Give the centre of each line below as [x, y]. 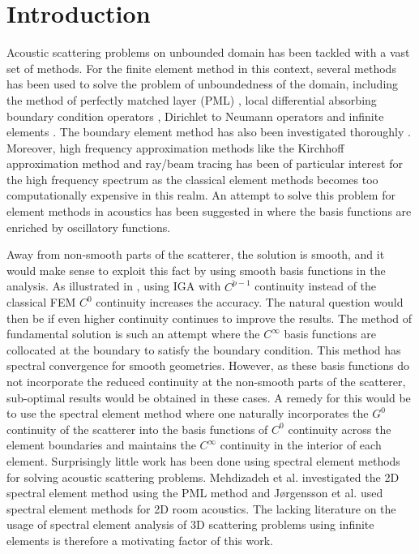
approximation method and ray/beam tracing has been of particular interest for [205, 163]
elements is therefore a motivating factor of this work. [140, 540]
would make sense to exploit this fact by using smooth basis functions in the [196, 270]
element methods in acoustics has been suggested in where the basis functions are [209, 211]
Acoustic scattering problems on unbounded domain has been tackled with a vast [208, 52]
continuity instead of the [316, 286]
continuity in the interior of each [301, 445]
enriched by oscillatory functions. [89, 227]
